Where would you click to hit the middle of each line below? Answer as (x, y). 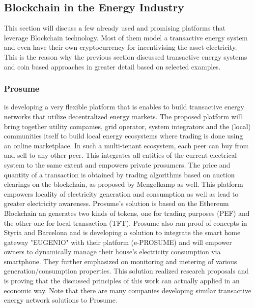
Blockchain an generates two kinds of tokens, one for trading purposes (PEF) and (127, 213)
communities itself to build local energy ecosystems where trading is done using (124, 136)
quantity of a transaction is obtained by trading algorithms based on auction (119, 174)
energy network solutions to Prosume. (61, 300)
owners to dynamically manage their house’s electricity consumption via (112, 252)
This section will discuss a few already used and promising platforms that (115, 28)
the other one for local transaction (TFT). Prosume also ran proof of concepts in (126, 222)
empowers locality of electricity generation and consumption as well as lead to (121, 193)
